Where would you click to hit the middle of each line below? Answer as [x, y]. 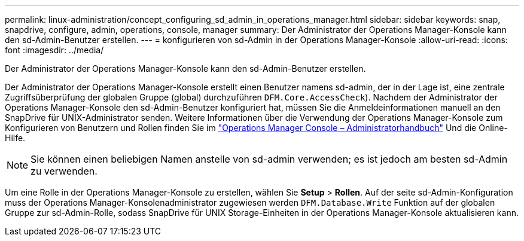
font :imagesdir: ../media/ [54, 50]
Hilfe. [15, 138]
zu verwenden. [64, 171]
